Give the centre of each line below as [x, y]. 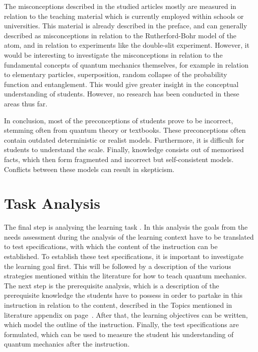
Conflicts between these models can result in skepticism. [89, 169]
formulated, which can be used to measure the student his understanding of [119, 334]
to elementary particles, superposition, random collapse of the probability [116, 74]
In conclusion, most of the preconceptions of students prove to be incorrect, [119, 120]
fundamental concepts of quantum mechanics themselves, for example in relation [126, 64]
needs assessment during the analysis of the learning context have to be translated [129, 236]
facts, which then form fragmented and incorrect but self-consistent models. [119, 159]
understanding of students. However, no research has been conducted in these [122, 94]
